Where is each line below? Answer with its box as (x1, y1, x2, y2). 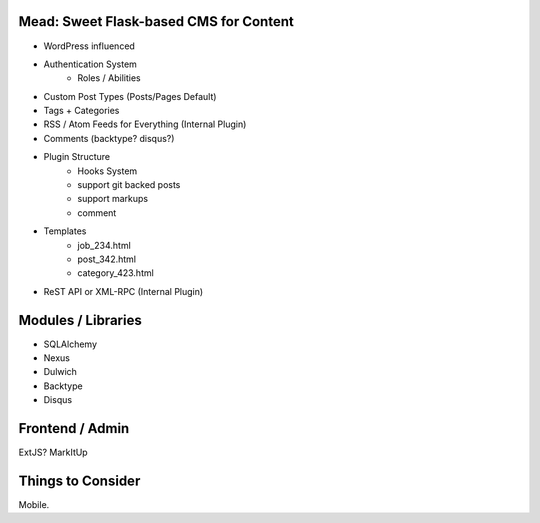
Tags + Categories (43, 105, 120, 117)
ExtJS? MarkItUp (18, 446, 89, 459)
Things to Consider (18, 472, 141, 489)
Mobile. (18, 499, 50, 511)
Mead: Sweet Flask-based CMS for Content (18, 13, 294, 30)
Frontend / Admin (18, 420, 130, 437)
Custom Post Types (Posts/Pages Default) (43, 90, 217, 102)
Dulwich (43, 366, 77, 378)
